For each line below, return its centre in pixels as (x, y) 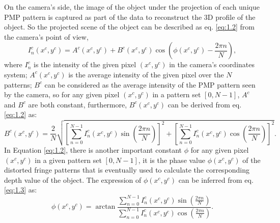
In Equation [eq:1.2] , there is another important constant (93, 150)
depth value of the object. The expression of (73, 179)
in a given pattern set (68, 160)
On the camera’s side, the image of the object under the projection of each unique (132, 7)
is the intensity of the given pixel (85, 64)
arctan (105, 207)
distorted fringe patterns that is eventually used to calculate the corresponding (127, 170)
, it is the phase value (172, 160)
